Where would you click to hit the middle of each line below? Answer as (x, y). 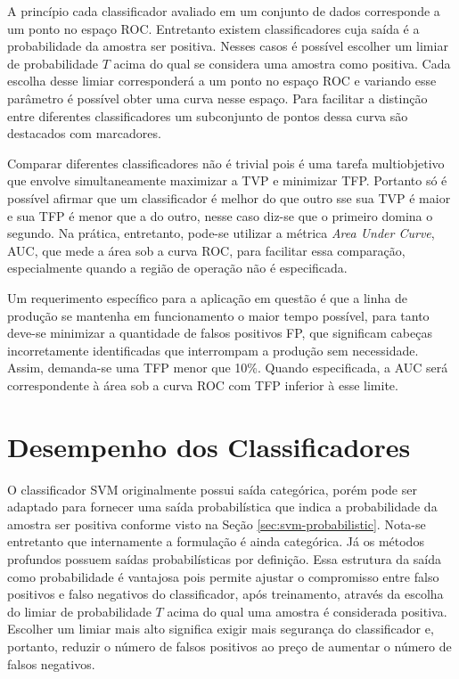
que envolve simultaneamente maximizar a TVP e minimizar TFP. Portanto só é (227, 180)
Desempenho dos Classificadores (209, 446)
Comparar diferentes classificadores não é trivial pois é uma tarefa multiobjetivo (226, 163)
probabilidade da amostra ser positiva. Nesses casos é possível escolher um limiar (228, 46)
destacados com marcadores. (84, 133)
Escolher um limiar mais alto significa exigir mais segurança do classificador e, (221, 629)
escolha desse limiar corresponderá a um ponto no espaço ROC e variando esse (222, 81)
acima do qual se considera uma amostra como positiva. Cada (282, 63)
